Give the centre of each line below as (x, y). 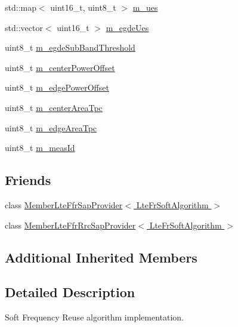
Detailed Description (70, 292)
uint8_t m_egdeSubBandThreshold (70, 47)
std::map (21, 7)
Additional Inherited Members (101, 257)
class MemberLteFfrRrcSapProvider (70, 225)
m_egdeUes (127, 27)
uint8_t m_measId (40, 148)
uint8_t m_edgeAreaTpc (51, 127)
